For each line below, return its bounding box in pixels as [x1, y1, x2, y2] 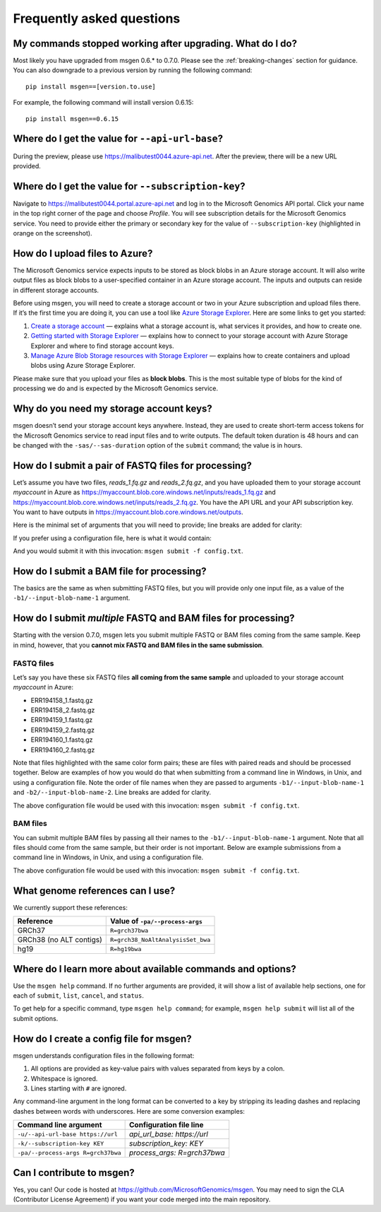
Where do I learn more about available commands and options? [13, 962, 296, 975]
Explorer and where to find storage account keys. [30, 342, 174, 350]
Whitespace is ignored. [30, 1074, 98, 1083]
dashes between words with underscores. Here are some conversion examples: [13, 1107, 245, 1115]
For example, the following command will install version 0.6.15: [13, 98, 194, 107]
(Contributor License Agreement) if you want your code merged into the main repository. [13, 1195, 271, 1204]
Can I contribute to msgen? [13, 1167, 135, 1179]
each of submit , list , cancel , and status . [13, 991, 144, 1000]
